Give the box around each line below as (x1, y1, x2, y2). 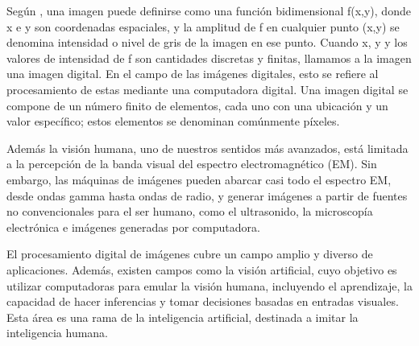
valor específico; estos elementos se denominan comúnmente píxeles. (6, 113, 340, 130)
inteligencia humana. (6, 324, 109, 341)
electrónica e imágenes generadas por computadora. (6, 218, 260, 235)
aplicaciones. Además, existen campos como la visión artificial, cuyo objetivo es (6, 261, 397, 278)
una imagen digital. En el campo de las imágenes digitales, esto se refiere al (6, 65, 379, 82)
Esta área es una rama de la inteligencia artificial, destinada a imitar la (6, 308, 359, 325)
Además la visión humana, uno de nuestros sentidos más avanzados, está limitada (6, 139, 409, 156)
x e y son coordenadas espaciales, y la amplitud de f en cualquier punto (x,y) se (6, 18, 400, 35)
